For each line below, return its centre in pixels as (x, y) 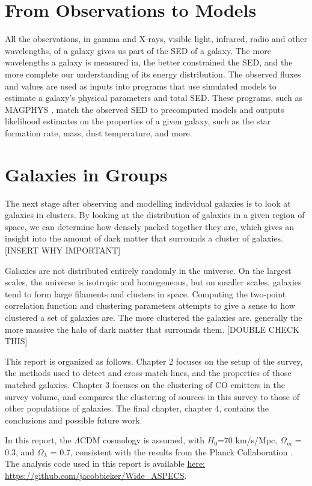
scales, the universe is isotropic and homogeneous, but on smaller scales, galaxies (153, 282)
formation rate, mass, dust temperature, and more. (99, 132)
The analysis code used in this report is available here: (105, 463)
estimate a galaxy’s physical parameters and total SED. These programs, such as (154, 98)
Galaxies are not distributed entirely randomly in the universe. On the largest (148, 270)
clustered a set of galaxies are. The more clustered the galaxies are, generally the (154, 317)
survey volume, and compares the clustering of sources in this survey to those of (152, 396)
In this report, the (38, 440)
